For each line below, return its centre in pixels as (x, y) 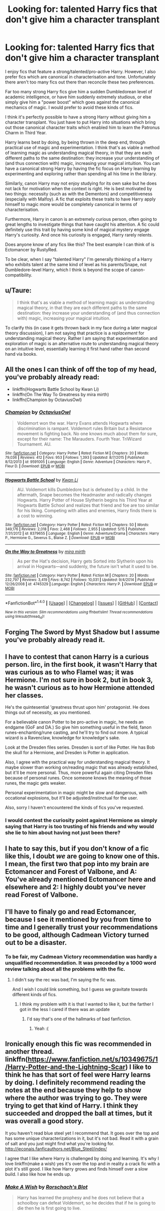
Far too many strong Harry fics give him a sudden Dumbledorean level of (79, 91)
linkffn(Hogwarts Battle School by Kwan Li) (55, 389)
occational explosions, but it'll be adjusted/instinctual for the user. (72, 798)
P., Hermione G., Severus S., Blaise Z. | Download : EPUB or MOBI (60, 538)
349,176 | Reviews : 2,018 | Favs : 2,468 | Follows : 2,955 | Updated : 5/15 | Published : (75, 529)
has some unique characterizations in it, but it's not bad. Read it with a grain (82, 1138)
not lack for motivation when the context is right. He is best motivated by (79, 188)
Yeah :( (41, 1029)
